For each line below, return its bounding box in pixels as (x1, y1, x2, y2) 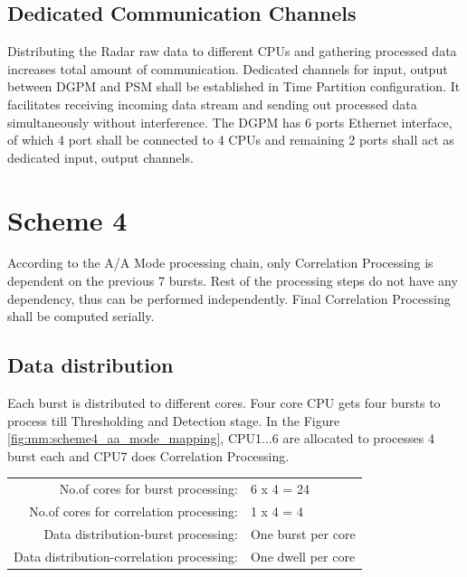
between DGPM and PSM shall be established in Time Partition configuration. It (7, 77, 461, 96)
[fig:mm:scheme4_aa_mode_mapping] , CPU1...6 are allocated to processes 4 (7, 429, 434, 448)
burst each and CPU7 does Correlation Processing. (7, 446, 290, 465)
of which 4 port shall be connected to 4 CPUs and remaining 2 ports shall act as (7, 130, 454, 149)
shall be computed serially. (7, 307, 155, 326)
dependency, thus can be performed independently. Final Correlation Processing (7, 288, 451, 307)
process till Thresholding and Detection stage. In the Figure (7, 411, 340, 430)
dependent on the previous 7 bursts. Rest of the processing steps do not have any (7, 271, 458, 290)
